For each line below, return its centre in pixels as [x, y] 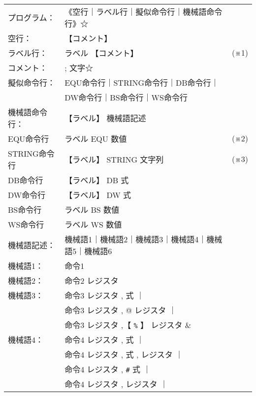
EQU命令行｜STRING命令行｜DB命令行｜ [142, 82]
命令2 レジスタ [92, 280]
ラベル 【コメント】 [101, 53]
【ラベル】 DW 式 [98, 195]
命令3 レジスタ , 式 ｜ [104, 295]
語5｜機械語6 [88, 251]
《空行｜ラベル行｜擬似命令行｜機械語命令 [144, 11]
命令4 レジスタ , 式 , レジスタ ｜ [124, 354]
